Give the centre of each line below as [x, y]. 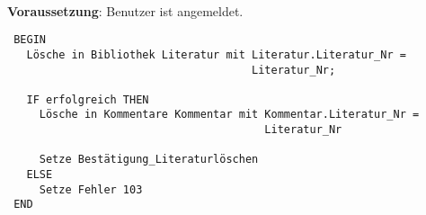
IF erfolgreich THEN [88, 99]
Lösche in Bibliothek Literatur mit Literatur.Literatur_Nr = [216, 54]
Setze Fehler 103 [91, 189]
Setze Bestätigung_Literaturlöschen [149, 160]
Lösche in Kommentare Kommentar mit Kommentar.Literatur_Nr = [229, 115]
